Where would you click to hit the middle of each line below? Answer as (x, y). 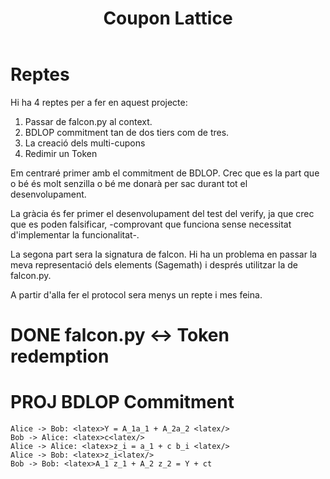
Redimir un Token (61, 153)
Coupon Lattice (168, 18)
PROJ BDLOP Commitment (122, 402)
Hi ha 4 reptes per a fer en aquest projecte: (99, 102)
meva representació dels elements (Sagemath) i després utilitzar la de (154, 264)
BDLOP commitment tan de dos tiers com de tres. (127, 132)
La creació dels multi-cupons (85, 143)
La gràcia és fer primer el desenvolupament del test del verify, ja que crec (162, 213)
